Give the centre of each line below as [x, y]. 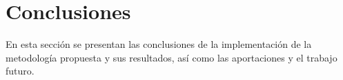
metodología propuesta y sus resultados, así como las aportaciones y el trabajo [171, 57]
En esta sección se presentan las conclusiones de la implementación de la [159, 44]
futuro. [20, 71]
